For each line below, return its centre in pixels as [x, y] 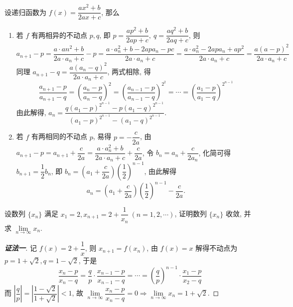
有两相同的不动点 [60, 136]
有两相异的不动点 [60, 35]
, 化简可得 [215, 152]
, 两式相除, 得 [129, 72]
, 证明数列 [191, 214]
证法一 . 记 [21, 248]
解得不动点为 [217, 248]
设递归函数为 [25, 12]
